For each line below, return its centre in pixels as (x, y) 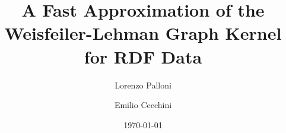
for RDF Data (143, 56)
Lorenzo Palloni (143, 85)
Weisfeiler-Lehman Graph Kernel (143, 33)
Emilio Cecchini (143, 105)
